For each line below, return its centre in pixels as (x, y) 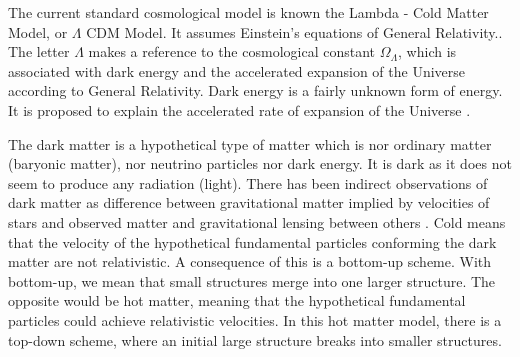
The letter (39, 51)
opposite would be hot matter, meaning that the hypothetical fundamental (237, 300)
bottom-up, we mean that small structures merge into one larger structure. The (252, 280)
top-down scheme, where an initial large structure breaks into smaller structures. (255, 339)
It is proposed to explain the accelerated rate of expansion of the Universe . (239, 109)
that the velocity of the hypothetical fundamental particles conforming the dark (252, 241)
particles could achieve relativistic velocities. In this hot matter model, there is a (255, 319)
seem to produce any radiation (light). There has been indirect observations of (248, 182)
